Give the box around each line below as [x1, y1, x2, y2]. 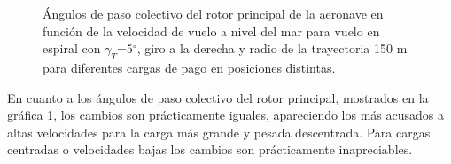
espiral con [43, 39, 101, 58]
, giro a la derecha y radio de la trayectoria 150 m [136, 39, 408, 58]
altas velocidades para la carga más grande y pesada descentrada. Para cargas [7, 122, 431, 141]
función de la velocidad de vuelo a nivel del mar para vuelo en [43, 21, 380, 40]
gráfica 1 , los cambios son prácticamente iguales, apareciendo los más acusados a [7, 105, 445, 124]
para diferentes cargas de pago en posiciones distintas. [43, 58, 336, 76]
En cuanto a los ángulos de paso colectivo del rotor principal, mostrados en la [7, 88, 429, 106]
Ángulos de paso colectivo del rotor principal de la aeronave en [43, 4, 384, 22]
